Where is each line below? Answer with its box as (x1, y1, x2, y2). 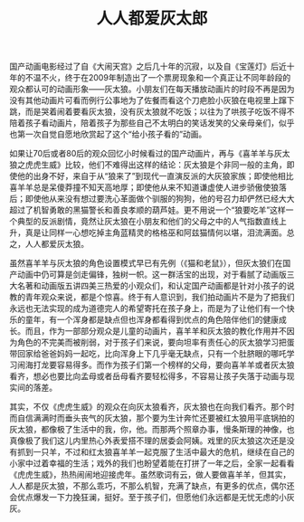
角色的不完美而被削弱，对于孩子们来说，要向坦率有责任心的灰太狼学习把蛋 (16, 337, 295, 348)
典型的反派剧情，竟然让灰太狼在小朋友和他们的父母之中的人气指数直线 (16, 216, 279, 227)
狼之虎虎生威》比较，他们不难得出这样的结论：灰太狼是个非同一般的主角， (9, 159, 287, 170)
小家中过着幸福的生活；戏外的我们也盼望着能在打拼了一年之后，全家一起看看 (9, 458, 295, 469)
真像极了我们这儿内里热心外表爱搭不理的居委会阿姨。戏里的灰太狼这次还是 (9, 435, 287, 446)
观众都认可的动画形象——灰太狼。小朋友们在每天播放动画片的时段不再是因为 (9, 83, 295, 95)
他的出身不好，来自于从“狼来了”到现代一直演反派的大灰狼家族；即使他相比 (16, 171, 294, 182)
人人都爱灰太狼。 (24, 239, 89, 250)
